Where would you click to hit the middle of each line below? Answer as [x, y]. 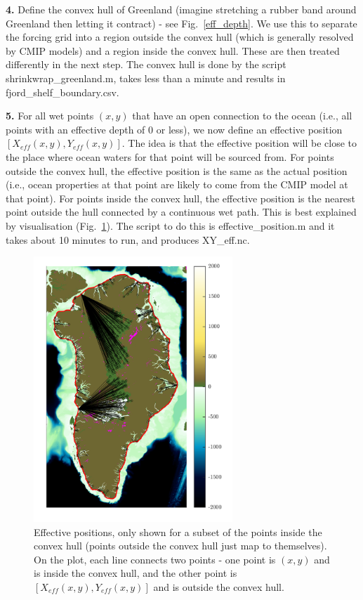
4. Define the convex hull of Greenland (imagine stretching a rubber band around [181, 9]
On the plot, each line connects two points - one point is [155, 559]
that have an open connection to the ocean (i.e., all [242, 116]
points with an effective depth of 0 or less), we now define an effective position [174, 129]
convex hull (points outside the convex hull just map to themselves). [180, 546]
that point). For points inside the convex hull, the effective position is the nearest [181, 198]
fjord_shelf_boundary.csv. [62, 92]
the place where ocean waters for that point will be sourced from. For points [170, 156]
